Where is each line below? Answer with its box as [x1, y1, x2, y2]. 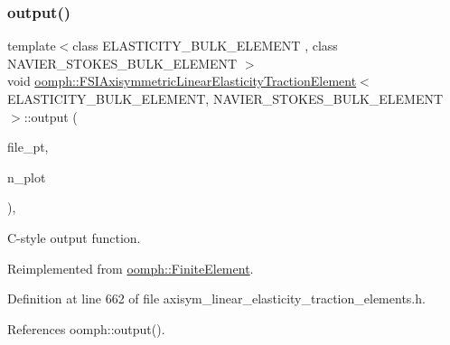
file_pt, [7, 137, 49, 156]
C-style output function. [7, 228, 141, 247]
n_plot [7, 167, 46, 186]
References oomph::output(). [7, 319, 165, 338]
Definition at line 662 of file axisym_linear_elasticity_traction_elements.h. [7, 289, 426, 308]
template [7, 36, 56, 55]
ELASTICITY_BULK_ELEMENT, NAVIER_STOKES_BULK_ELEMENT [7, 89, 444, 107]
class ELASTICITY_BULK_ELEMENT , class [72, 36, 338, 55]
